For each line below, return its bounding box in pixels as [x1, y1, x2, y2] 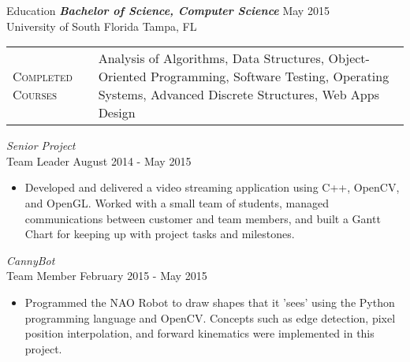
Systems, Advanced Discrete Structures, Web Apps [98, 85, 379, 104]
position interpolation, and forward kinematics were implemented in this [24, 325, 375, 341]
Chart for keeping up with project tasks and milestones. [24, 226, 295, 242]
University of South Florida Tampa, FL [6, 17, 197, 34]
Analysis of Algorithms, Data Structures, [98, 49, 325, 68]
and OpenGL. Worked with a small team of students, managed [24, 194, 329, 211]
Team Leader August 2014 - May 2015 [6, 152, 192, 169]
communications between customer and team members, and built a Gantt [24, 210, 381, 226]
